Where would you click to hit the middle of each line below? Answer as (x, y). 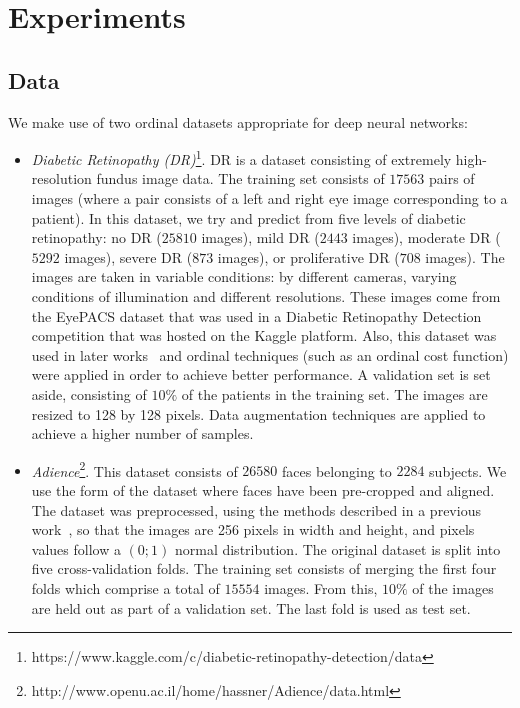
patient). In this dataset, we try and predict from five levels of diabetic (248, 217)
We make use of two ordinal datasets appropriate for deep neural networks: (238, 121)
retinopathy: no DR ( (96, 237)
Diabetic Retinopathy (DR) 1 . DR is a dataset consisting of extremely (241, 157)
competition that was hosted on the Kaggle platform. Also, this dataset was (264, 335)
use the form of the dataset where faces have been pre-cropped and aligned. (263, 489)
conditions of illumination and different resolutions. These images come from (266, 295)
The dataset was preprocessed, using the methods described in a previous (256, 509)
